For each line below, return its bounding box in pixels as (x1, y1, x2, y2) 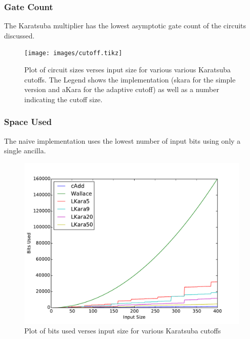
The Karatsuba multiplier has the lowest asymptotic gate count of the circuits (4, 20, 246, 31)
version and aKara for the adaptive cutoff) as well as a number (24, 84, 219, 95)
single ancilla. (4, 145, 46, 156)
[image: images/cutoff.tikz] (24, 50, 122, 57)
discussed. (4, 30, 35, 40)
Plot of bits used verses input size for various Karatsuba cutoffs (24, 325, 221, 336)
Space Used (4, 115, 52, 128)
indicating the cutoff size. (24, 94, 103, 104)
